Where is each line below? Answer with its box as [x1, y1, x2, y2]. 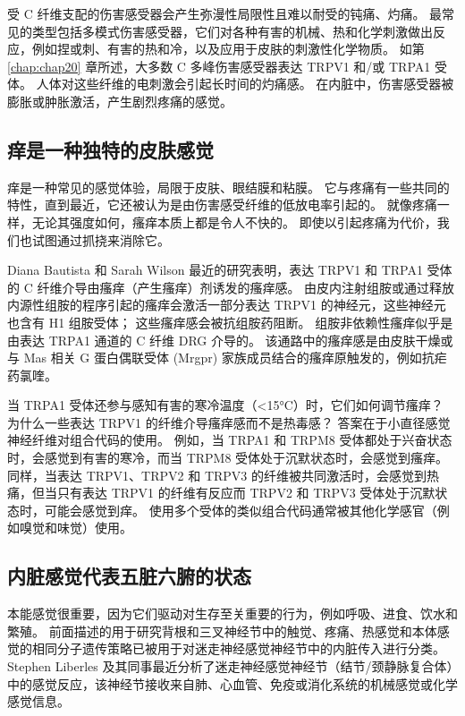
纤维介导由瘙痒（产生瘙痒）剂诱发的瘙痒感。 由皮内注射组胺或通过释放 [37, 277, 455, 296]
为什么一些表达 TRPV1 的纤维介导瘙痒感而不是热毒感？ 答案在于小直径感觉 [7, 413, 451, 431]
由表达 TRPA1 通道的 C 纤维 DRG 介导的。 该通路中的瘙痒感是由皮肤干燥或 [7, 330, 453, 349]
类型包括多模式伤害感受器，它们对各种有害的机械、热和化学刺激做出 [31, 21, 433, 40]
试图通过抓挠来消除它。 [31, 230, 170, 249]
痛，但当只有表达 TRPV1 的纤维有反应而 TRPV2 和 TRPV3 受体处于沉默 [7, 483, 435, 502]
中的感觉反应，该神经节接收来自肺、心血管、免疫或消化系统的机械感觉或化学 [7, 674, 458, 693]
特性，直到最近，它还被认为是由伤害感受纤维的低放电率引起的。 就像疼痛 [7, 195, 437, 214]
